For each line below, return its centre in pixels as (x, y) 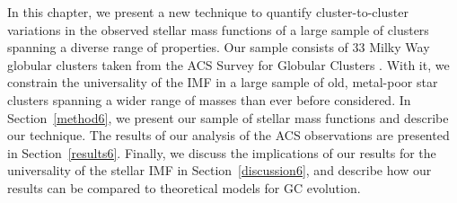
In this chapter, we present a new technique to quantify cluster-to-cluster (208, 12)
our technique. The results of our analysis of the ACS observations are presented (228, 135)
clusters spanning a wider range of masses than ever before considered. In (209, 99)
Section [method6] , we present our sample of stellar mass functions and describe (228, 117)
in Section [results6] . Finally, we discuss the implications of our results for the (222, 152)
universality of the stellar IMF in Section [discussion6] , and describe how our (220, 170)
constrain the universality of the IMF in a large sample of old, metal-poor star (223, 82)
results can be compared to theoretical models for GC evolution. (184, 187)
